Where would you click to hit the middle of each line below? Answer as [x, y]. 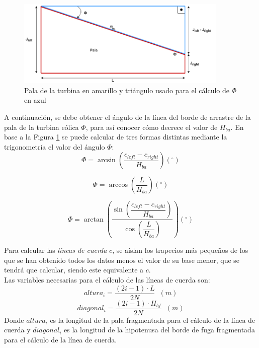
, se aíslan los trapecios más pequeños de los [180, 250]
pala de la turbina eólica [41, 127]
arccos [118, 185]
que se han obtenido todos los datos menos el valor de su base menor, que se [122, 260]
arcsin [106, 160]
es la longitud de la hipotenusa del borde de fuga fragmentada [159, 330]
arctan [94, 219]
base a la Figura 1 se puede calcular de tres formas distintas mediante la [116, 137]
